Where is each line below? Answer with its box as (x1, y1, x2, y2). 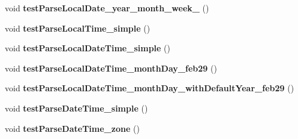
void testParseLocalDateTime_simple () (5, 42, 170, 54)
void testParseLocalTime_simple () (5, 21, 150, 34)
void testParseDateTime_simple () (5, 101, 148, 114)
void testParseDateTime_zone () (5, 122, 140, 134)
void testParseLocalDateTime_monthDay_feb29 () (5, 61, 217, 74)
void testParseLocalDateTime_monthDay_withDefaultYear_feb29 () (5, 82, 294, 94)
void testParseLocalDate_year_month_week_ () (5, 2, 209, 14)
